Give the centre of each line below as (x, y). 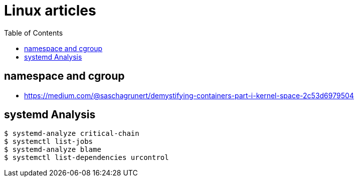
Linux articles (50, 11)
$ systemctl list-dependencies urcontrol (86, 158)
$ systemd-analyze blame (53, 150)
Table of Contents (34, 33)
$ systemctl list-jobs (49, 142)
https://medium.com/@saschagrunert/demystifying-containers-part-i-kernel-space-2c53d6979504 (189, 95)
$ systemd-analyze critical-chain (72, 134)
